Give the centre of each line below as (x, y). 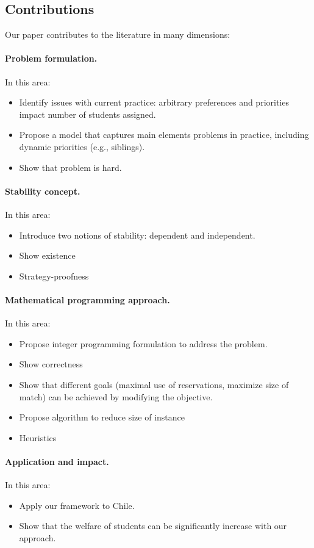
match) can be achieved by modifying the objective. (116, 396)
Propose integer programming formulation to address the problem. (143, 343)
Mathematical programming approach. (87, 299)
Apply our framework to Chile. (77, 505)
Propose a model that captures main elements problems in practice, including (164, 135)
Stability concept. (43, 191)
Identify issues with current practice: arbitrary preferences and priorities (154, 102)
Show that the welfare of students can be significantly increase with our (153, 526)
